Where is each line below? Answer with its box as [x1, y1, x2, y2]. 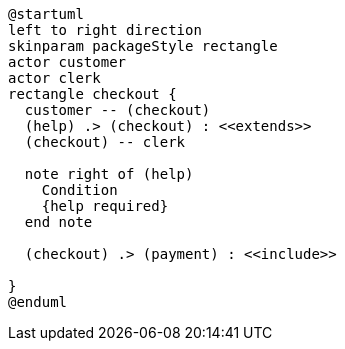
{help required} [41, 198, 169, 214]
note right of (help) [24, 166, 194, 182]
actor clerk [8, 70, 101, 86]
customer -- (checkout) [24, 102, 211, 118]
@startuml [8, 6, 84, 22]
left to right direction [8, 22, 202, 38]
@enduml [8, 294, 68, 310]
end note [24, 214, 93, 230]
